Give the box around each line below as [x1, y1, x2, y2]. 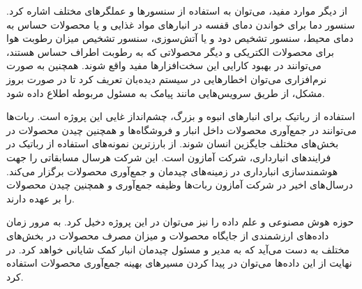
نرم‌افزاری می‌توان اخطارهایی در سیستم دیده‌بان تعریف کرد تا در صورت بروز [6, 71, 327, 86]
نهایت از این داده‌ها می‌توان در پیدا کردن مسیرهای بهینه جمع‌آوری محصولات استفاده [6, 255, 352, 270]
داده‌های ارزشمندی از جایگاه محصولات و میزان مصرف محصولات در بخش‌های [6, 228, 329, 242]
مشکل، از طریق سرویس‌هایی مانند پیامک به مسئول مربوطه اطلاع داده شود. [6, 85, 325, 100]
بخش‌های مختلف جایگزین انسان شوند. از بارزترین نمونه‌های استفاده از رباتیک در [6, 136, 339, 151]
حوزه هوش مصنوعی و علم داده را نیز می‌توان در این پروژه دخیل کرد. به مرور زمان [6, 214, 354, 229]
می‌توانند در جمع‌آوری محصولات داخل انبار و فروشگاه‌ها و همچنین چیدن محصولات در [6, 122, 357, 137]
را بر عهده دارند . [6, 191, 75, 205]
